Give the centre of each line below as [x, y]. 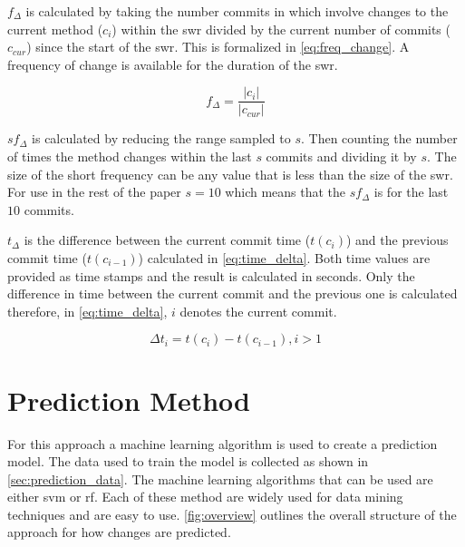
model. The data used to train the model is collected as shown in [188, 461]
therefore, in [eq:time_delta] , [87, 311]
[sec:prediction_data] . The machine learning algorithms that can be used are [220, 479]
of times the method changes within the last [130, 156]
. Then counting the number [379, 138]
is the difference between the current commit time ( [167, 240]
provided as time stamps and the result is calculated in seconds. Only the [211, 275]
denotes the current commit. [258, 311]
